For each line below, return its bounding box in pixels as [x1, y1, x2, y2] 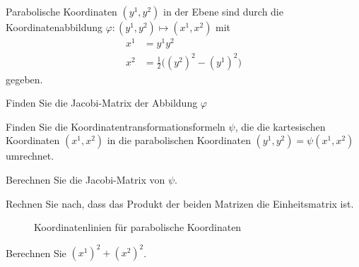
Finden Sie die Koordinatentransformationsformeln [6, 119, 225, 133]
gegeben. [6, 71, 43, 86]
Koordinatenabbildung [6, 20, 102, 34]
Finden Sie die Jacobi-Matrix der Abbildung [6, 95, 198, 110]
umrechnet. [6, 148, 54, 163]
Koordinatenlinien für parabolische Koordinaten [34, 220, 242, 235]
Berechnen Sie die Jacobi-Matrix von [6, 172, 165, 187]
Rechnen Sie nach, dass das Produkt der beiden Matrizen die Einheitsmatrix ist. [6, 196, 354, 210]
